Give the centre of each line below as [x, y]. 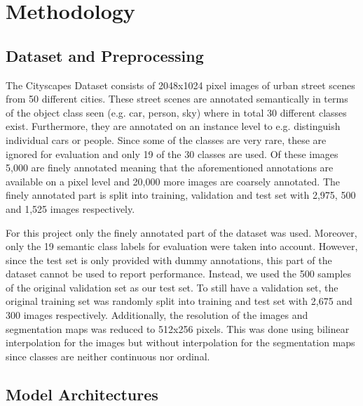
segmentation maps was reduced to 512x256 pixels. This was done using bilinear [178, 328]
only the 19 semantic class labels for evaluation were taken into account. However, [182, 246]
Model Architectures [82, 394]
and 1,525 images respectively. [70, 208]
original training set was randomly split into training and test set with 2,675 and [179, 301]
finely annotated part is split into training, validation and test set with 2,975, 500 [181, 195]
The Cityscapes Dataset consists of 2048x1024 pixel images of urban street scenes [180, 85]
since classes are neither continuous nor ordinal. [108, 356]
